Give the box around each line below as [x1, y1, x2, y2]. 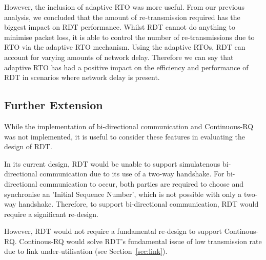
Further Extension [4, 97, 103, 113]
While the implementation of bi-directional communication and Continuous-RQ [4, 121, 254, 131]
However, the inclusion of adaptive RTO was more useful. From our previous [4, 2, 245, 12]
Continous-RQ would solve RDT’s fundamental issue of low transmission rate [19, 235, 262, 246]
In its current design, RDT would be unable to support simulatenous [4, 158, 220, 169]
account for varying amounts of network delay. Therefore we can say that [4, 51, 234, 62]
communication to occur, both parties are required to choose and [39, 178, 244, 189]
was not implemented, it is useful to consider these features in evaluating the [4, 131, 245, 142]
